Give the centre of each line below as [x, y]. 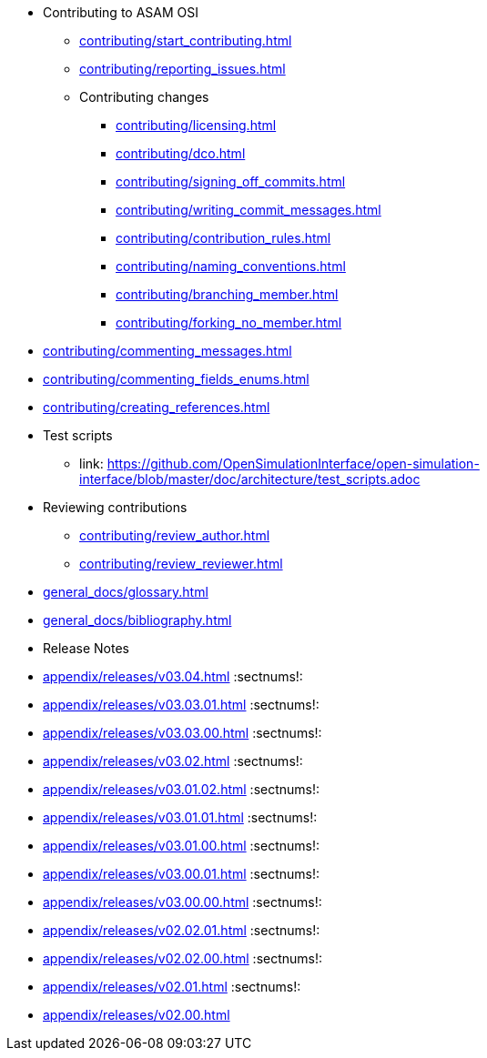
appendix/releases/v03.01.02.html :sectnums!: [182, 789]
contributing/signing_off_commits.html [231, 181]
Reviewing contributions [115, 507]
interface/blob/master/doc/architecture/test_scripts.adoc [250, 479]
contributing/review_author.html [175, 535]
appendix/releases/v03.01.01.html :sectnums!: [180, 817]
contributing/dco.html [181, 153]
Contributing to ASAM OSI [121, 12]
